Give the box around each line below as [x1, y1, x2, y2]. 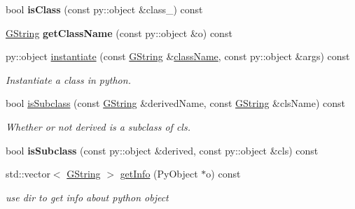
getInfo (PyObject [120, 166, 198, 181]
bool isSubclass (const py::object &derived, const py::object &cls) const [6, 143, 319, 157]
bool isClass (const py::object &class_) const [6, 2, 203, 16]
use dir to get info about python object [6, 189, 169, 204]
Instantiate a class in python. [6, 72, 131, 87]
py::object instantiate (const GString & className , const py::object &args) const [6, 49, 350, 64]
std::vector [6, 166, 50, 181]
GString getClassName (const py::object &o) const [6, 25, 232, 40]
